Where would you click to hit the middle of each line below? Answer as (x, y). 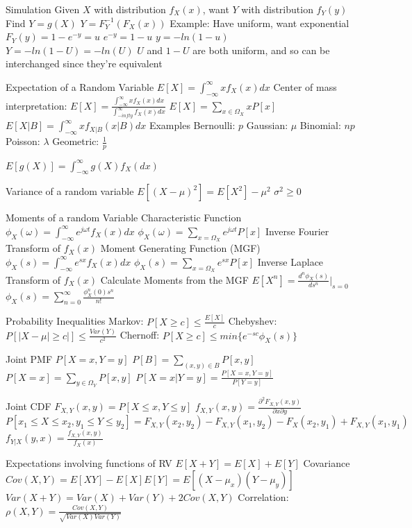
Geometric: (76, 141)
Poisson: (23, 141)
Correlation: (263, 496)
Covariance (327, 463)
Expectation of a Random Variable (80, 86)
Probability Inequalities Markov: (75, 321)
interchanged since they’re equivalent (84, 63)
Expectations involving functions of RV (89, 463)
